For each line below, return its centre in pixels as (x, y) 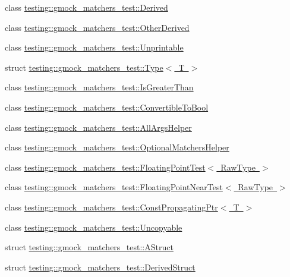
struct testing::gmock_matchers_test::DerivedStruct (100, 267)
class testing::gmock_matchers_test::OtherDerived (97, 27)
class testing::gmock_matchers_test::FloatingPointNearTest (114, 187)
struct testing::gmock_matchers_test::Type (84, 67)
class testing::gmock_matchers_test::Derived (86, 7)
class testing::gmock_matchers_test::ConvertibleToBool (107, 107)
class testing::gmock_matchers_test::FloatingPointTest (105, 167)
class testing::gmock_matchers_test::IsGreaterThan (99, 87)
